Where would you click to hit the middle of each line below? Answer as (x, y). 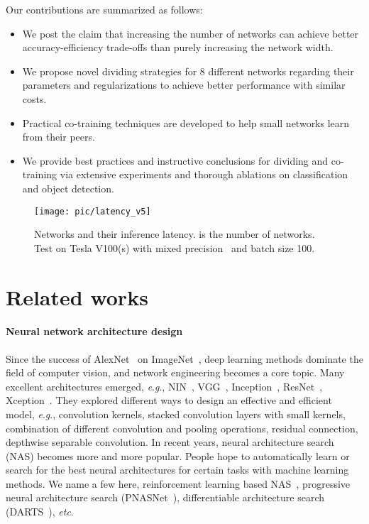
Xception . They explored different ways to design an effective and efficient (169, 400)
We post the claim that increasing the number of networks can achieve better (191, 33)
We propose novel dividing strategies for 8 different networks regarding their (188, 71)
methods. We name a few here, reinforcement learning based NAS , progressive (178, 483)
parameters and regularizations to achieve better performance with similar (184, 85)
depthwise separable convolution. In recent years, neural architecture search (170, 442)
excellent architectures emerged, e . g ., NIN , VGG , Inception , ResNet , (164, 386)
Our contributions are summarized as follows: (104, 9)
